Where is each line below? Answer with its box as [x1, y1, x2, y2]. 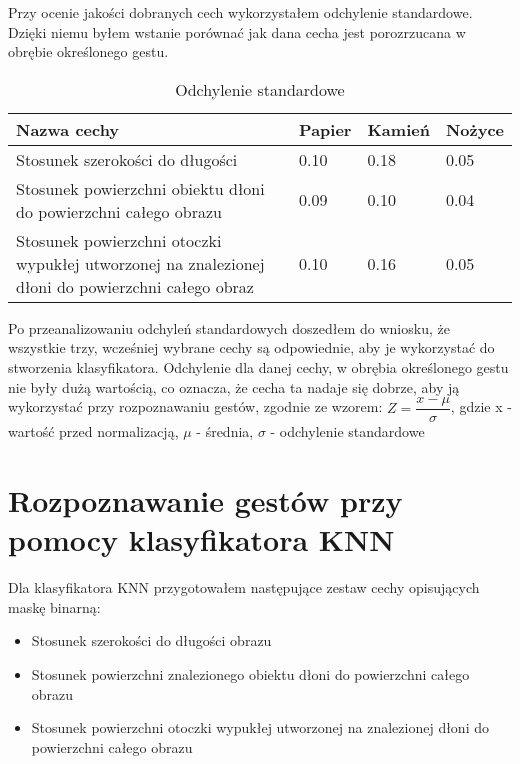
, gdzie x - [450, 396, 512, 417]
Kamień [367, 117, 430, 141]
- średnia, [196, 421, 254, 442]
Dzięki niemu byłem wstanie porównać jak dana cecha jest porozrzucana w [8, 21, 466, 42]
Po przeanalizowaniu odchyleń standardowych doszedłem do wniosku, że [8, 317, 450, 338]
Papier [299, 117, 352, 141]
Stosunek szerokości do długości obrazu [31, 630, 272, 651]
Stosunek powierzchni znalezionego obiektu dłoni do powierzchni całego [31, 663, 470, 684]
